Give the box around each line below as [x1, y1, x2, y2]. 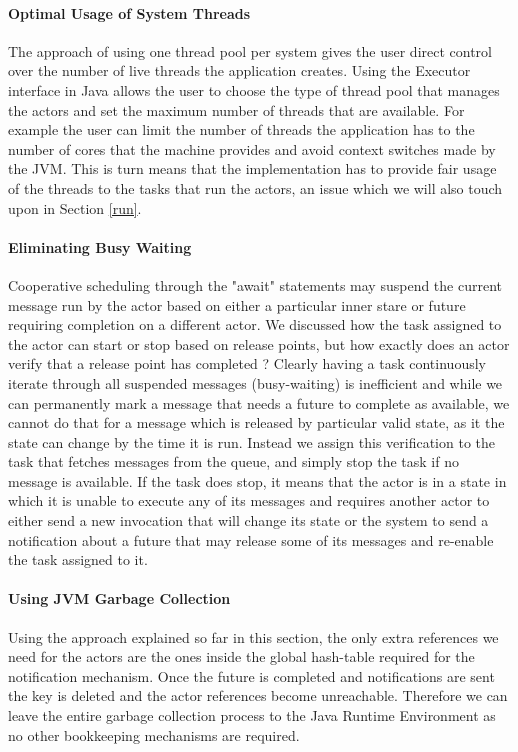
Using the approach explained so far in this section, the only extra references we [8, 626, 499, 647]
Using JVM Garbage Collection [8, 588, 231, 609]
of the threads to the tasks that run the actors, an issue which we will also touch [8, 177, 503, 198]
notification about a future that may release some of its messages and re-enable [8, 529, 494, 550]
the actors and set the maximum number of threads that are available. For [8, 99, 465, 120]
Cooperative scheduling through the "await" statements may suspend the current [8, 274, 503, 295]
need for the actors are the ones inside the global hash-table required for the [8, 646, 475, 667]
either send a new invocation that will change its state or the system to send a [8, 510, 489, 531]
